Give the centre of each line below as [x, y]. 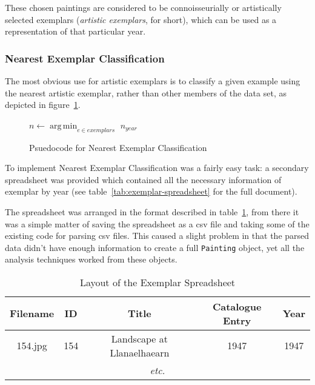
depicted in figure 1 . [43, 105]
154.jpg [32, 346]
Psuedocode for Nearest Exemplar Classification [118, 147]
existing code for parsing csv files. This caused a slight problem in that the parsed [157, 236]
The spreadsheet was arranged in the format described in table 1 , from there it [152, 211]
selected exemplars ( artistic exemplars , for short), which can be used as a [141, 19]
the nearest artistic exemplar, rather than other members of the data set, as [146, 92]
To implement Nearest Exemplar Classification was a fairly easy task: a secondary [157, 168]
